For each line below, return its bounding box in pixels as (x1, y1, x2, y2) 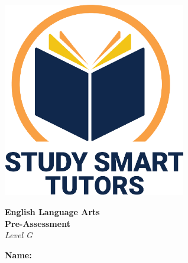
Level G (5, 229, 33, 241)
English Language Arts (5, 205, 100, 217)
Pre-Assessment (5, 217, 70, 229)
